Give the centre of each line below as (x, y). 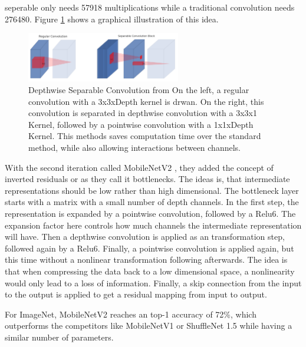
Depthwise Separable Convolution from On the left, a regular (139, 90)
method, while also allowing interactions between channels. (134, 147)
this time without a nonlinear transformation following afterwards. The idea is (146, 260)
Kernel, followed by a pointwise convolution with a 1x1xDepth (141, 124)
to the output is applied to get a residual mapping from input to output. (136, 294)
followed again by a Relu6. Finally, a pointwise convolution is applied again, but (149, 248)
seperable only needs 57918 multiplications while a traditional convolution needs (150, 7)
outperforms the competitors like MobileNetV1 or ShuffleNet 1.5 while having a (149, 325)
